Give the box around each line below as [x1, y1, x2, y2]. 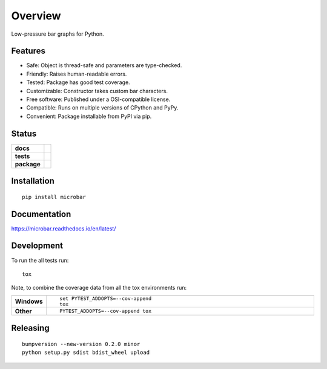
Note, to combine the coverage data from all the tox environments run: [11, 284, 187, 292]
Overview [11, 9, 61, 22]
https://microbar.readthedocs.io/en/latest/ [11, 224, 116, 232]
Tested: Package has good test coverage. [26, 79, 130, 86]
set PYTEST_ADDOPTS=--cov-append [59, 295, 151, 302]
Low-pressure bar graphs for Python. [11, 30, 104, 38]
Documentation [11, 209, 71, 219]
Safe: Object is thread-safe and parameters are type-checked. [26, 62, 182, 69]
